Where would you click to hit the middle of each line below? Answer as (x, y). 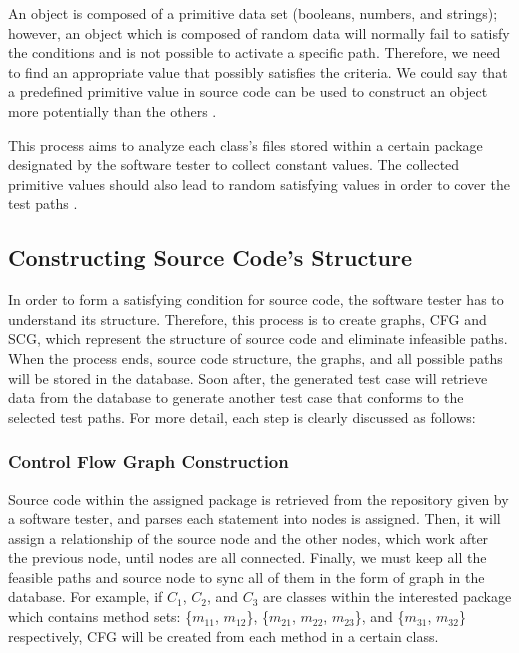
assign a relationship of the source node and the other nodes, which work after (248, 537)
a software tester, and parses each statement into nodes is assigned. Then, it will (254, 518)
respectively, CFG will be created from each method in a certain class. (223, 635)
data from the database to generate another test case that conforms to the (236, 397)
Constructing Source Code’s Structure (210, 257)
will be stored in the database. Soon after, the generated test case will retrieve (248, 377)
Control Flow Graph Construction (148, 461)
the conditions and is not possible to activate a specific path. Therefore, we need (254, 52)
